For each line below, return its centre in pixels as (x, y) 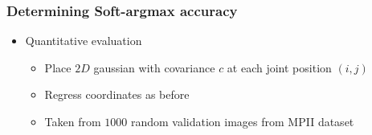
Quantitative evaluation (84, 41)
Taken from (73, 121)
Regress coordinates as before (117, 94)
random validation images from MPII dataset (242, 121)
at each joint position (279, 67)
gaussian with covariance (154, 67)
